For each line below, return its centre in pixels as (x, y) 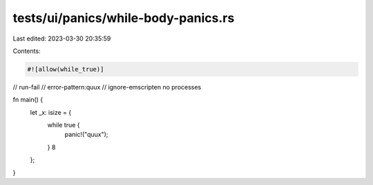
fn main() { (28, 100)
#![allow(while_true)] (66, 69)
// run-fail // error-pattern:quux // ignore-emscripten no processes (107, 87)
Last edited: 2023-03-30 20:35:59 (62, 39)
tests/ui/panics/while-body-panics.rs (124, 18)
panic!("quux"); (86, 135)
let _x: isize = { (51, 112)
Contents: (27, 51)
